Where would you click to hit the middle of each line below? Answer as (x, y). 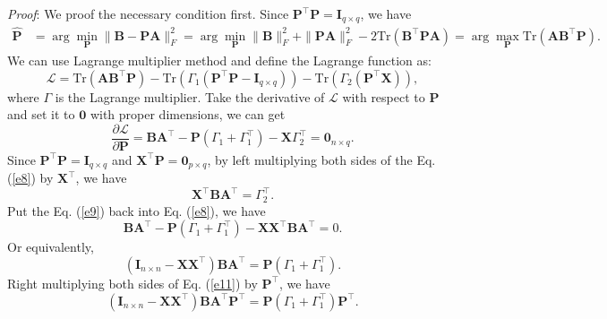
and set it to (41, 114)
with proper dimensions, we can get (188, 114)
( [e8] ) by (30, 178)
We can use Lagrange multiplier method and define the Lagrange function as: (219, 60)
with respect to (384, 96)
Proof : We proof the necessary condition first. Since (148, 13)
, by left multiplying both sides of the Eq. (321, 159)
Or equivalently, (51, 247)
